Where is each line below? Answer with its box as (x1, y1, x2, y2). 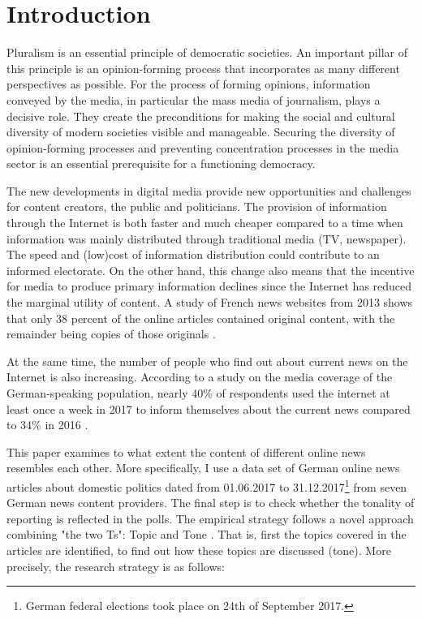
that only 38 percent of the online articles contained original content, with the (6, 309, 395, 326)
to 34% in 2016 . (6, 416, 88, 433)
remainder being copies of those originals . (6, 325, 216, 342)
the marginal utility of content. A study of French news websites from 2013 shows (6, 294, 413, 311)
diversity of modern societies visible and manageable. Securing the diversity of (6, 123, 395, 140)
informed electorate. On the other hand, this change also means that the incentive (6, 261, 415, 278)
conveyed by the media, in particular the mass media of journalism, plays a (6, 91, 381, 108)
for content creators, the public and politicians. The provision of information (6, 198, 387, 215)
